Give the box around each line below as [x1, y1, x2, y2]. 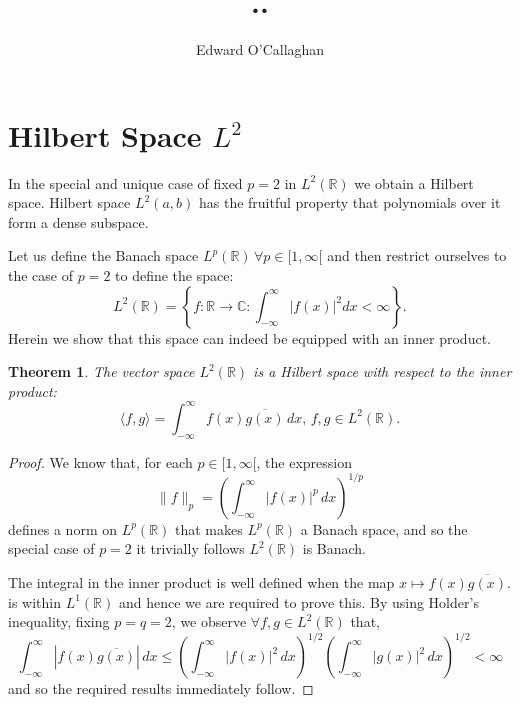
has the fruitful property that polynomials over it [198, 192, 501, 213]
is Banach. [302, 538, 367, 559]
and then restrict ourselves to [327, 245, 507, 266]
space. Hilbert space [8, 192, 131, 213]
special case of [8, 538, 95, 559]
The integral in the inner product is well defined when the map [8, 571, 395, 592]
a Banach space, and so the [300, 518, 468, 539]
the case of [8, 265, 74, 286]
